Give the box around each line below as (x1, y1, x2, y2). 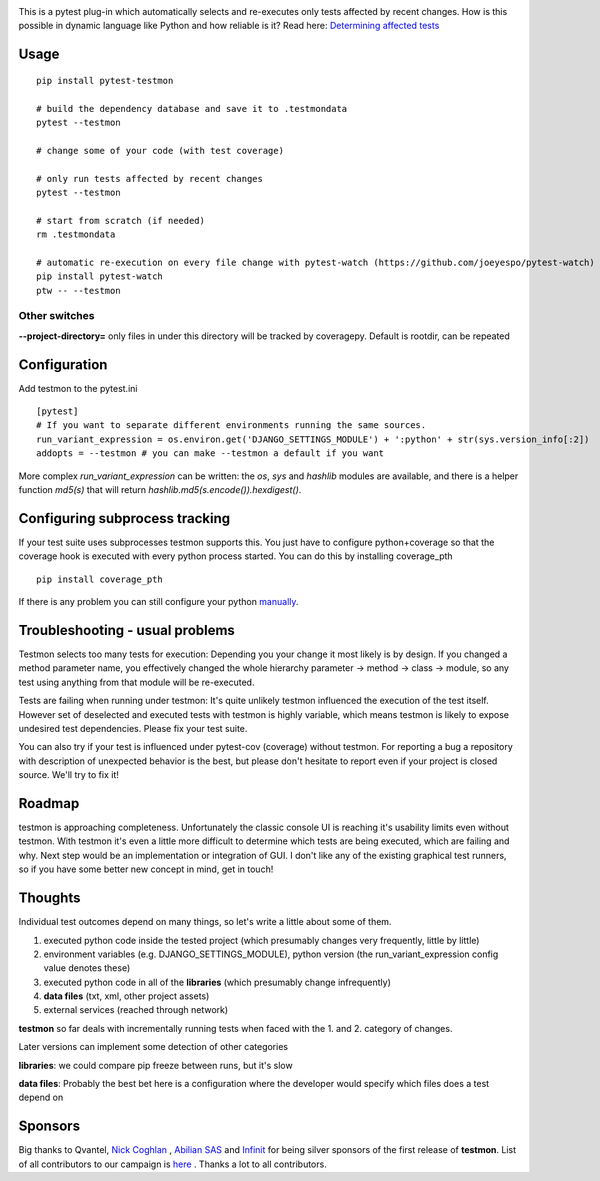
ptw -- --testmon (36, 285, 121, 296)
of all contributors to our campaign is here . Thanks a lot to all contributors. (18, 1158, 327, 1170)
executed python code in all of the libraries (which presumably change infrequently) (43, 976, 392, 988)
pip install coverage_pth (36, 573, 164, 585)
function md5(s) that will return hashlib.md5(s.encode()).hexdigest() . (18, 484, 302, 496)
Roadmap (18, 795, 80, 812)
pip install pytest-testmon (36, 75, 174, 86)
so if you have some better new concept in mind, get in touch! (18, 863, 274, 875)
